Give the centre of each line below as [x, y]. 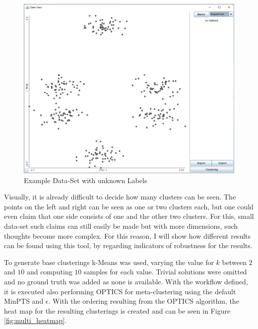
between [234, 262]
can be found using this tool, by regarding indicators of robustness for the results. [128, 245]
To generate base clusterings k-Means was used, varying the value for [109, 262]
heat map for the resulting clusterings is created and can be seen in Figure [117, 310]
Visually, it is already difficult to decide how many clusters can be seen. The [120, 197]
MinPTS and [24, 301]
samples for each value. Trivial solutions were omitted [165, 272]
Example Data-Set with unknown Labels [86, 180]
